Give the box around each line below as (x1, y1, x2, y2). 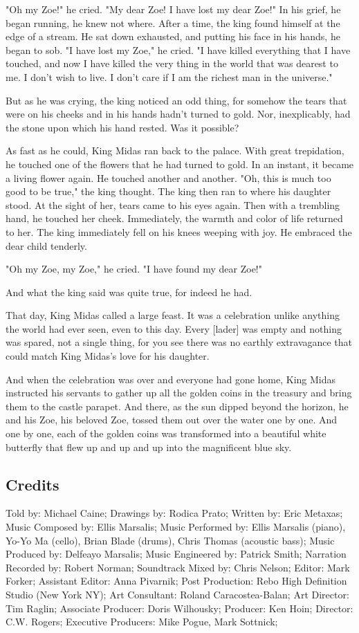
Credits (6, 473, 59, 495)
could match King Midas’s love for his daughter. (6, 349, 210, 363)
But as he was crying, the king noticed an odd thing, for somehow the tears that (6, 93, 347, 107)
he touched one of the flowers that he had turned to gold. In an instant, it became (6, 156, 354, 171)
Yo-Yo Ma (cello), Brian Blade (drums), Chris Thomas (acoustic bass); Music (6, 533, 335, 547)
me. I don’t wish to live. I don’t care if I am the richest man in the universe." (6, 69, 333, 84)
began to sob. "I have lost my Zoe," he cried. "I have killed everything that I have (6, 42, 351, 57)
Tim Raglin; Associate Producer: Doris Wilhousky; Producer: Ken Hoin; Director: (6, 600, 353, 615)
